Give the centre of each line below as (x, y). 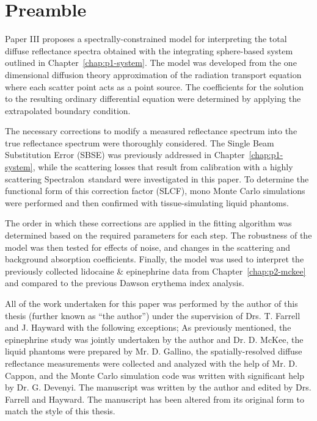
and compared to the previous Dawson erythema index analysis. (125, 283)
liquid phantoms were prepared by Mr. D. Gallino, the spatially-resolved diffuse (154, 351)
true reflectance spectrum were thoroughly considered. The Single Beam (140, 142)
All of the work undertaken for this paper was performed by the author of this (151, 303)
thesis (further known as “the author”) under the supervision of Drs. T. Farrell (153, 315)
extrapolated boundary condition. (68, 110)
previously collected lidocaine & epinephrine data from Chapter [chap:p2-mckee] (155, 271)
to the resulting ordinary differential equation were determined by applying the (153, 99)
